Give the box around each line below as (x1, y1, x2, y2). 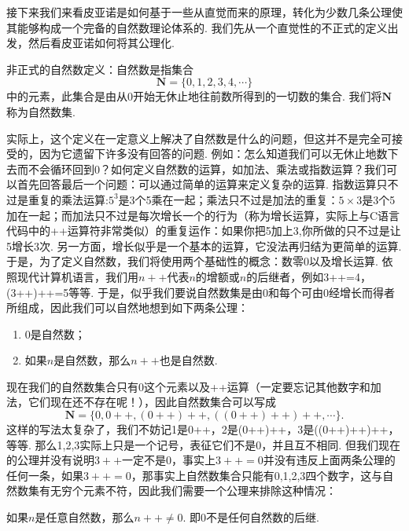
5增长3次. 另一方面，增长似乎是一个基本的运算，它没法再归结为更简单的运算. (6, 237, 402, 254)
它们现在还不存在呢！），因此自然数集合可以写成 (28, 394, 276, 410)
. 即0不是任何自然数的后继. (182, 509, 319, 526)
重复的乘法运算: (28, 191, 109, 207)
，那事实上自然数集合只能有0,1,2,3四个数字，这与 (131, 467, 383, 483)
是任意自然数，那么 (35, 509, 134, 526)
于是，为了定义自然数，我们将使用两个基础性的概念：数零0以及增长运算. (6, 253, 378, 269)
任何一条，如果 (6, 467, 83, 483)
